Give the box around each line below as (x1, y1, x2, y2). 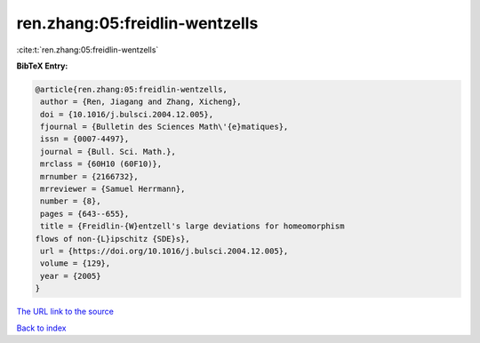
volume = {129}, (40, 259, 111, 268)
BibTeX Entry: (16, 60, 68, 71)
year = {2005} (40, 271, 101, 281)
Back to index (16, 323, 67, 333)
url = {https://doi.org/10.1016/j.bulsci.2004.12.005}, (40, 246, 289, 256)
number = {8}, (40, 196, 101, 206)
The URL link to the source (16, 307, 115, 317)
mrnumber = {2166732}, (40, 171, 140, 181)
